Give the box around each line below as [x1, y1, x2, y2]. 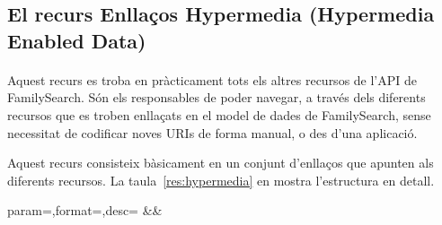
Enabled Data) [7, 26, 146, 54]
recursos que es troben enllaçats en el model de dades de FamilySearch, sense [7, 105, 431, 124]
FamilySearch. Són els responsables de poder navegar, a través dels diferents [7, 88, 426, 107]
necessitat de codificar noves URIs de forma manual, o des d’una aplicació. [7, 123, 418, 142]
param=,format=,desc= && [7, 201, 163, 220]
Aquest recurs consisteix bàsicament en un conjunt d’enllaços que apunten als [7, 153, 434, 172]
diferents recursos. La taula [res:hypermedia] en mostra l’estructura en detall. [7, 170, 435, 189]
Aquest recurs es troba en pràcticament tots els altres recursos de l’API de [7, 70, 418, 89]
